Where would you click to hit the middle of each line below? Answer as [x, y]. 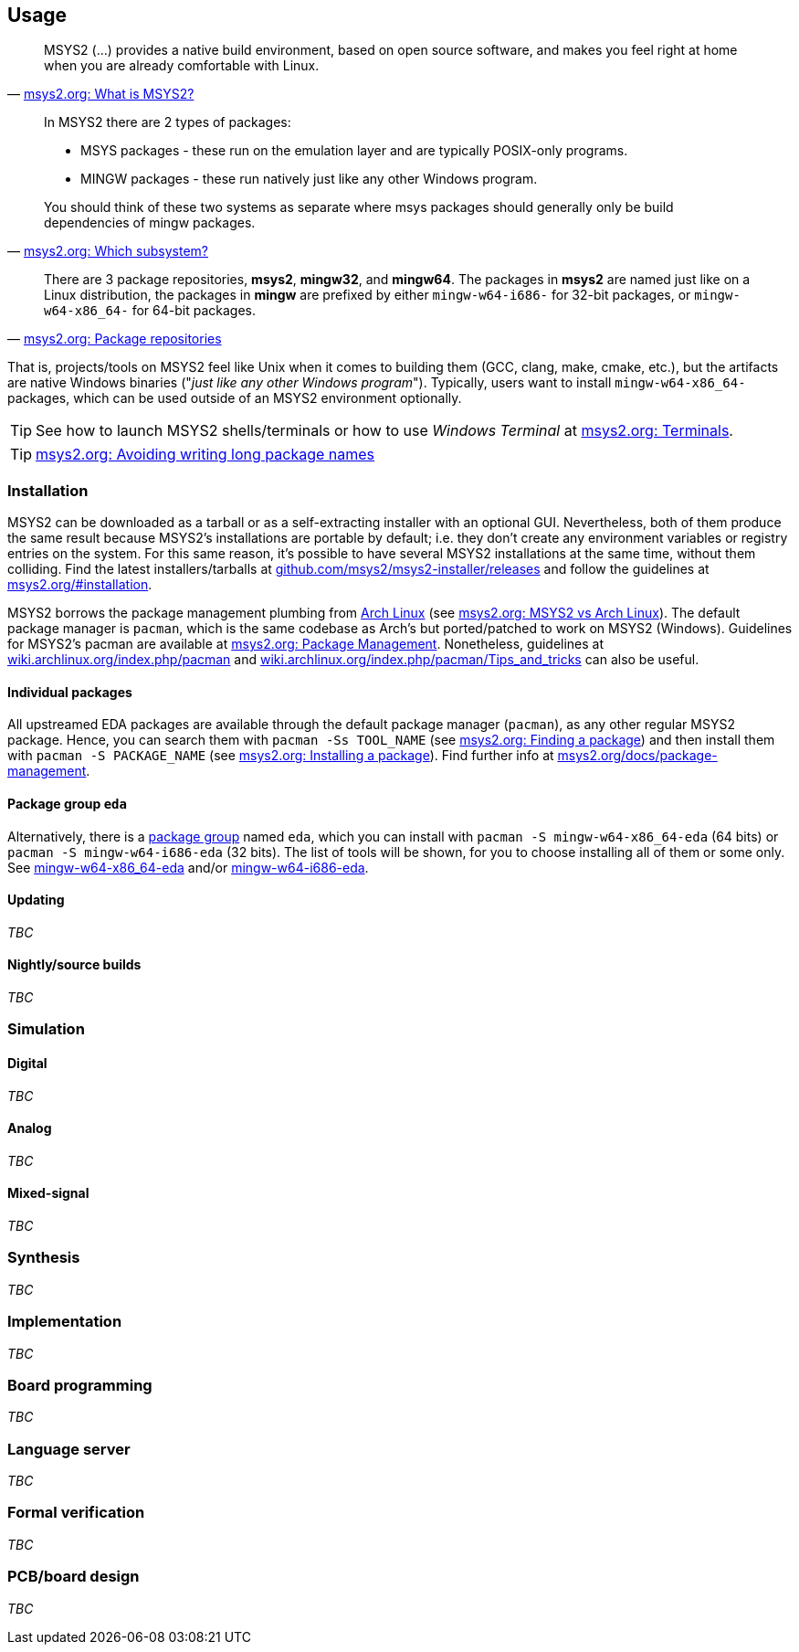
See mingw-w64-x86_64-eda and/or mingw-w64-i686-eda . [188, 867]
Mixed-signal [48, 1193]
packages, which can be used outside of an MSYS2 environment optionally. [235, 398]
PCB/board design [74, 1577]
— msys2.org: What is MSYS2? [101, 94]
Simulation [46, 1029]
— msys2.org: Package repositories [115, 339]
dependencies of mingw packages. [150, 223]
